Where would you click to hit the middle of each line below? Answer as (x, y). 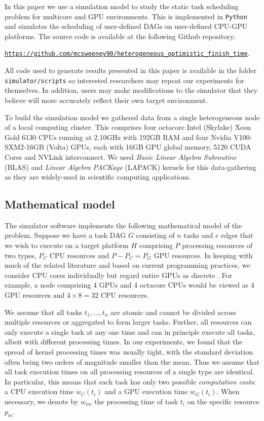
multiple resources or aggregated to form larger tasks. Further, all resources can (128, 322)
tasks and (198, 235)
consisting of (155, 235)
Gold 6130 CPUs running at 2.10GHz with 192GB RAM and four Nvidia (118, 137)
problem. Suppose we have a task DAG (65, 235)
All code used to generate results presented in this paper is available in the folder (131, 70)
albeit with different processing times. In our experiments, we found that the (124, 342)
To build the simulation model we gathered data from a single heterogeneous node (132, 117)
